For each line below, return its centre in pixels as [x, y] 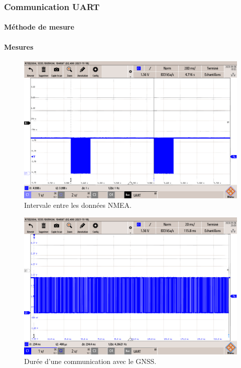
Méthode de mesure [39, 27]
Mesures [19, 46]
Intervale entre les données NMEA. [78, 205]
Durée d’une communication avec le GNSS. [90, 361]
